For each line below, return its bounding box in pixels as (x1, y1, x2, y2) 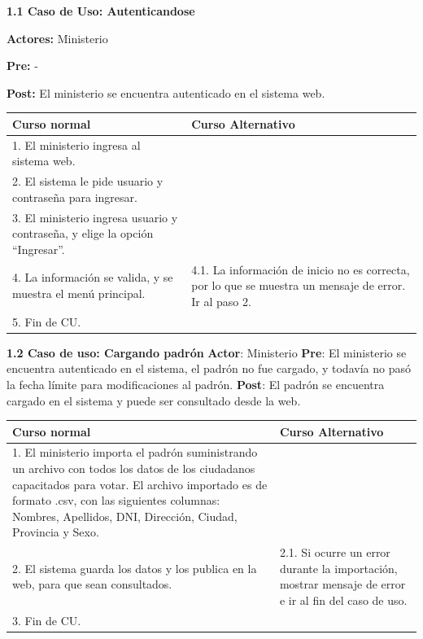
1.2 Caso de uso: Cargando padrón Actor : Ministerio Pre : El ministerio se (7, 344, 407, 361)
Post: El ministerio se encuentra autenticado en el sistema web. (7, 84, 325, 101)
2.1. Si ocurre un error (279, 544, 390, 561)
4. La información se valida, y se (12, 269, 173, 286)
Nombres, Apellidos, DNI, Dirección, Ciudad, (12, 507, 238, 524)
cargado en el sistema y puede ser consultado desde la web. (7, 392, 301, 409)
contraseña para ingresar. (12, 188, 137, 205)
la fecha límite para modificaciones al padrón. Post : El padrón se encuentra (7, 375, 385, 392)
